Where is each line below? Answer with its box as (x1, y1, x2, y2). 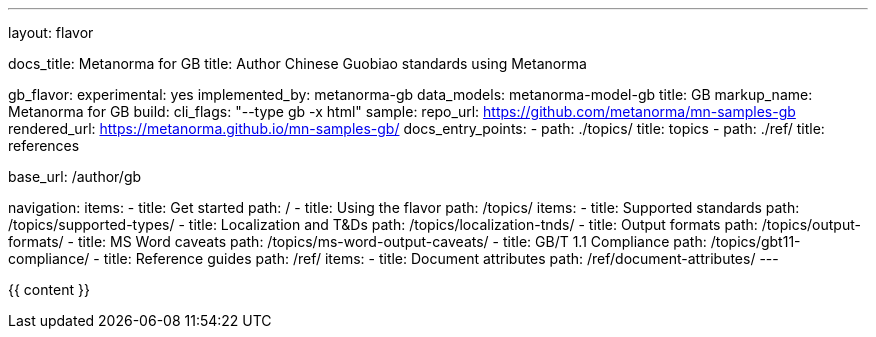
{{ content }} (8, 281, 90, 298)
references (8, 137, 80, 154)
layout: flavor (8, 24, 94, 41)
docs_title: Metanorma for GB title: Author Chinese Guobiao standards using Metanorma (8, 55, 587, 72)
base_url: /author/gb (8, 168, 142, 185)
